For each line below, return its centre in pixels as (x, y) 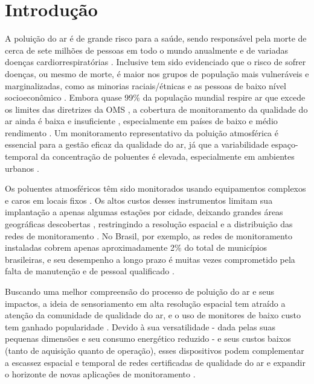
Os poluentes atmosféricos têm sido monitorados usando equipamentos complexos (155, 188)
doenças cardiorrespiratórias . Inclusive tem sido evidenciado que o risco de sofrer (155, 62)
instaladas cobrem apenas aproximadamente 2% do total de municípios (136, 247)
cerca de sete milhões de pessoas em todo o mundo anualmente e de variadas (147, 50)
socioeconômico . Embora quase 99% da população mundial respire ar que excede (155, 97)
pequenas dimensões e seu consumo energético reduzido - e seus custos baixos (148, 338)
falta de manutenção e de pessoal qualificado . (90, 271)
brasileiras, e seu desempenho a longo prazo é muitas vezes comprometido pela (150, 259)
